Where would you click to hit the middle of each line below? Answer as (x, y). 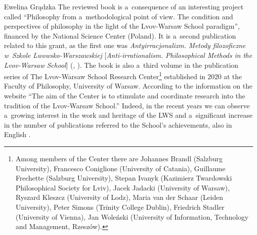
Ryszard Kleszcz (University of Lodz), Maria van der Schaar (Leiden (119, 197)
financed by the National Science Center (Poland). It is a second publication (120, 35)
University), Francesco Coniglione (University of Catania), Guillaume (120, 168)
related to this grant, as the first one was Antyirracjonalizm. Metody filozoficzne (125, 45)
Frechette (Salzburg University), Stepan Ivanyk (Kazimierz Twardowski (124, 178)
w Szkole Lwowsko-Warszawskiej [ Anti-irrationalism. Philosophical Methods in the (128, 55)
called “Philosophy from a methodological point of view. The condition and (119, 16)
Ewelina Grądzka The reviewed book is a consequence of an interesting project (124, 6)
